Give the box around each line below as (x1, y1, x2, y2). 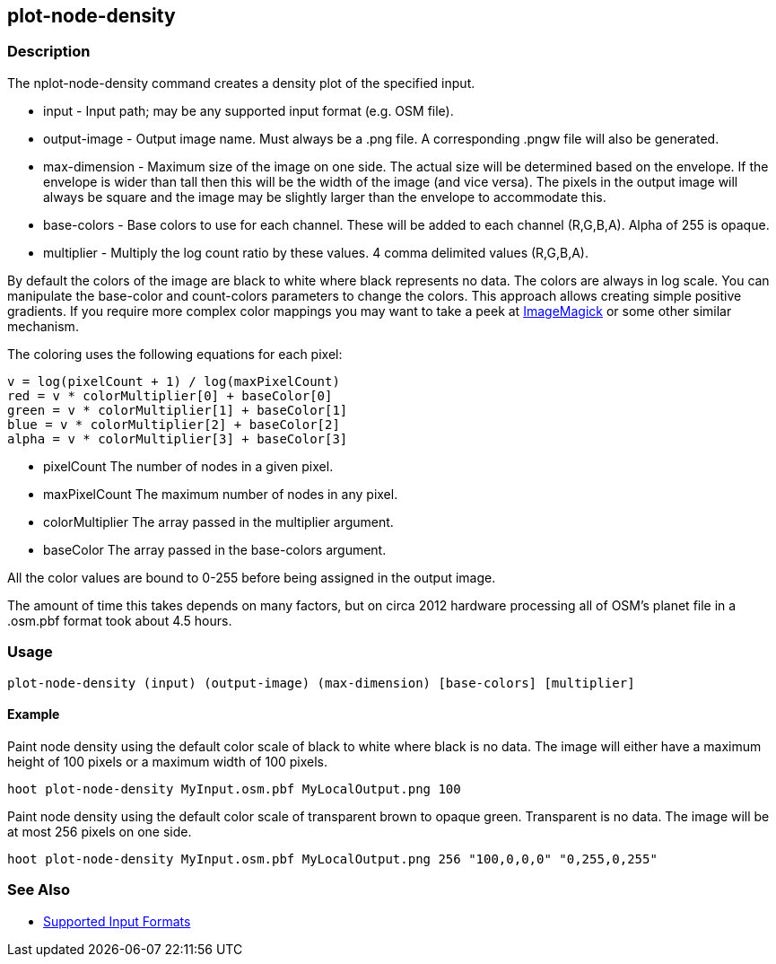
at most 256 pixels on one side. (7, 823, 192, 839)
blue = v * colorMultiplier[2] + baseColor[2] (7, 416, 340, 432)
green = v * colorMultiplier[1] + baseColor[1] (7, 402, 348, 417)
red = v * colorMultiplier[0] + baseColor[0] (7, 388, 333, 403)
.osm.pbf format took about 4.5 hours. (7, 612, 232, 628)
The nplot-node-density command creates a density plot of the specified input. (7, 74, 475, 91)
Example (7, 706, 60, 723)
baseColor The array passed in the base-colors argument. (43, 541, 387, 557)
